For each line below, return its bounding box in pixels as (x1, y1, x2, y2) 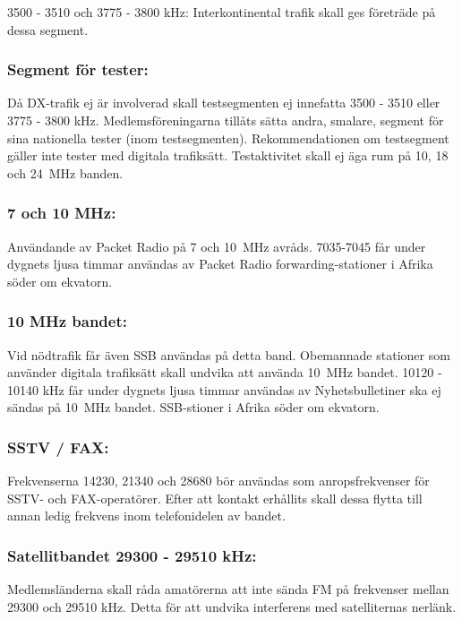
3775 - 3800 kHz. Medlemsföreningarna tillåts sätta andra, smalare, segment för (7, 111, 444, 129)
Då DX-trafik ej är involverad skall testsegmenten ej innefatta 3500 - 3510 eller (7, 93, 441, 112)
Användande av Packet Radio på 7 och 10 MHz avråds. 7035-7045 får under (7, 236, 426, 255)
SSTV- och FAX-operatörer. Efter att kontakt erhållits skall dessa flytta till (7, 488, 423, 507)
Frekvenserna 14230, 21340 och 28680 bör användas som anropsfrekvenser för (7, 471, 430, 490)
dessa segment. (7, 20, 89, 39)
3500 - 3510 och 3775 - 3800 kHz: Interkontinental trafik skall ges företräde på (7, 3, 436, 21)
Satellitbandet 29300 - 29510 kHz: (7, 544, 257, 566)
